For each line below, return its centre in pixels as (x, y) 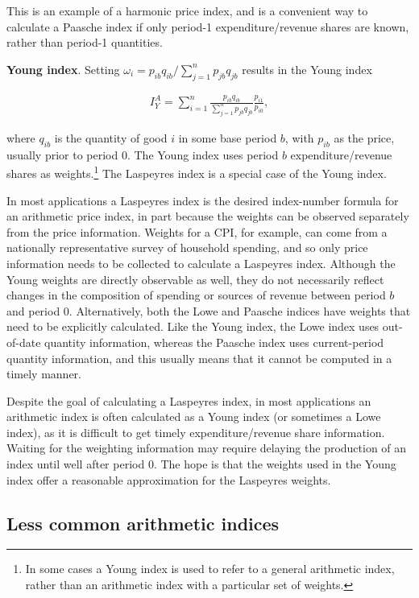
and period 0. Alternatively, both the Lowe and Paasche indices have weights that (209, 310)
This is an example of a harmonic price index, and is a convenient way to (187, 10)
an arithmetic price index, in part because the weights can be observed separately (208, 216)
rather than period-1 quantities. (85, 42)
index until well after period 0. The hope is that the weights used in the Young (201, 464)
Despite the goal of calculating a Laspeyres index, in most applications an (189, 400)
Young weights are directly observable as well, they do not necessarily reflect (195, 279)
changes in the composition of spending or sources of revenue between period (196, 295)
